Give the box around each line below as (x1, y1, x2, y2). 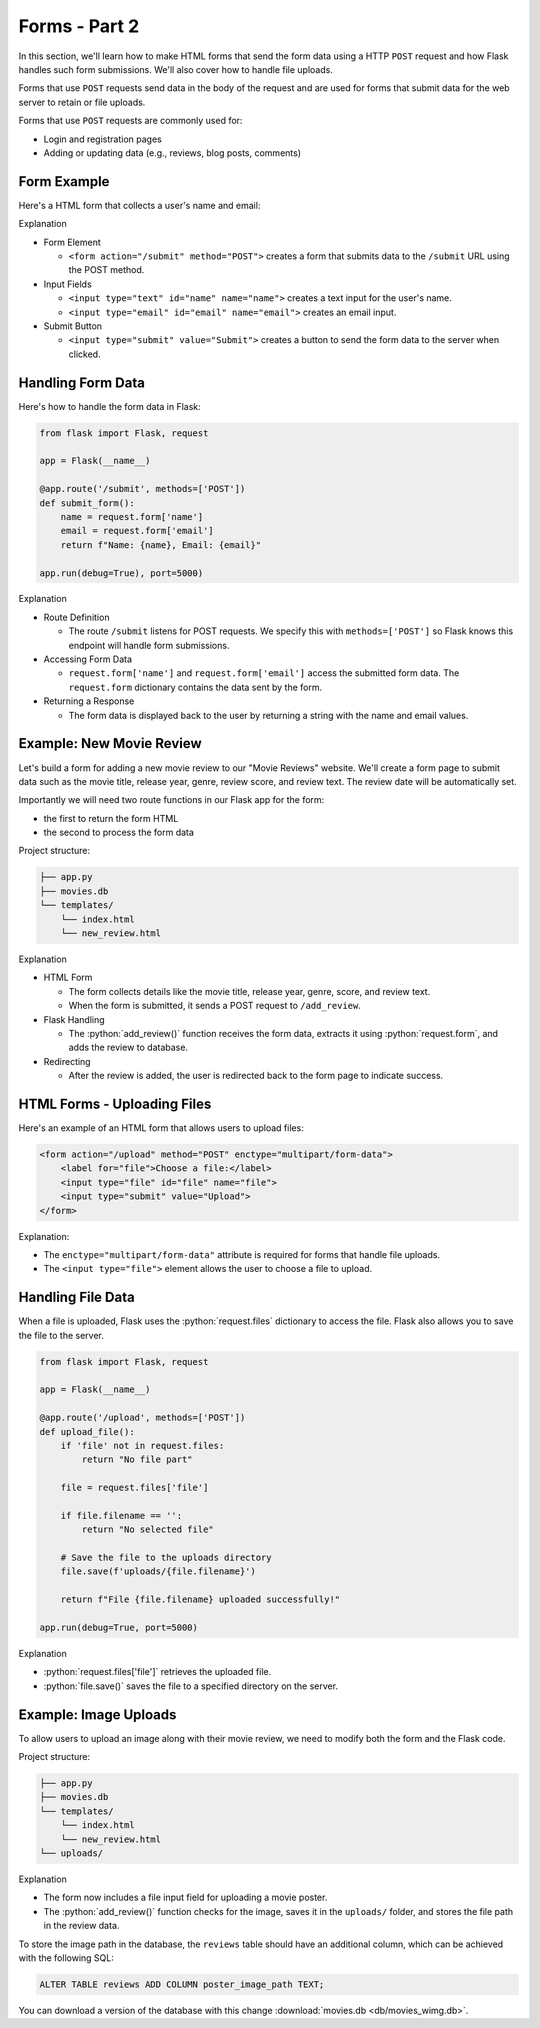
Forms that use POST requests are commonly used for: (18, 115, 243, 127)
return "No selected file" (81, 1524, 214, 1535)
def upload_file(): (39, 1426, 135, 1437)
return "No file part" (81, 1454, 194, 1465)
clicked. (68, 348, 101, 360)
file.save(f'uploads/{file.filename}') (60, 1566, 257, 1577)
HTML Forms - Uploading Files (18, 1095, 212, 1112)
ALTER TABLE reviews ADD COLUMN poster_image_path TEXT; (39, 1978, 325, 1990)
